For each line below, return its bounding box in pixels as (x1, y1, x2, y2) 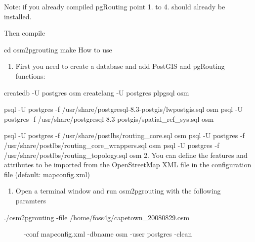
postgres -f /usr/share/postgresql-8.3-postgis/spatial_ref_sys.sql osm (4, 113, 214, 124)
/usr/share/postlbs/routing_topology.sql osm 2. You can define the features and (4, 149, 248, 160)
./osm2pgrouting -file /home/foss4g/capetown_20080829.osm (4, 212, 190, 222)
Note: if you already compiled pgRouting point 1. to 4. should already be (4, 1, 225, 11)
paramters (15, 195, 46, 205)
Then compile (4, 28, 45, 38)
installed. (4, 11, 32, 21)
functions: (15, 70, 45, 81)
